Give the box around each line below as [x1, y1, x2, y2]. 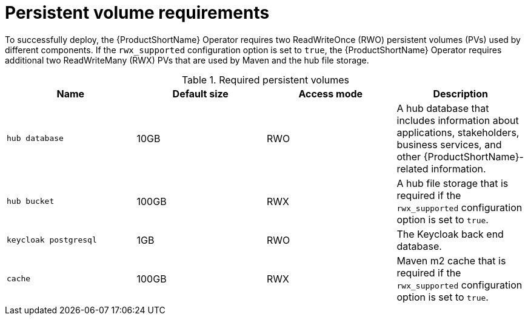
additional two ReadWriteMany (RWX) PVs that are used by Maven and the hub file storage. [5, 54, 369, 65]
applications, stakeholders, [396, 126, 520, 139]
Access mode [298, 87, 363, 100]
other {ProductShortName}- [396, 150, 524, 163]
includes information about [396, 114, 519, 126]
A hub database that [396, 102, 489, 114]
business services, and [396, 138, 502, 151]
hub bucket [7, 197, 55, 206]
